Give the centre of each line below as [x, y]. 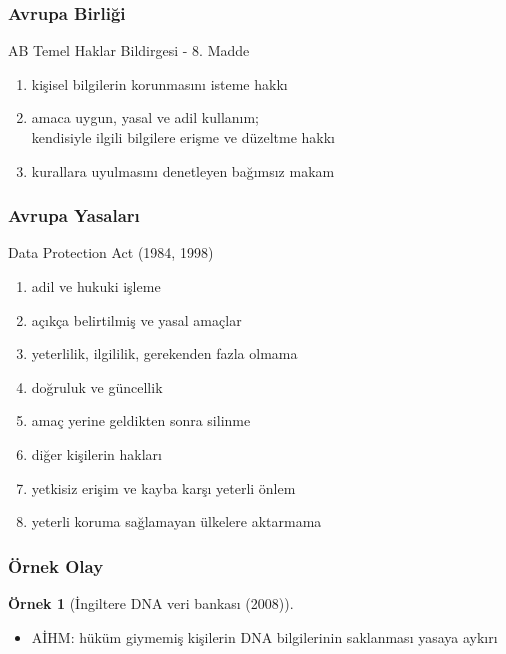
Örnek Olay [56, 565]
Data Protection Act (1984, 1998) [111, 252]
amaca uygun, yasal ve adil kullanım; [145, 117]
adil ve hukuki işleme [96, 286]
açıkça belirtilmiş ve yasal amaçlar [136, 319]
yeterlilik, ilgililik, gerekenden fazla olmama [164, 353]
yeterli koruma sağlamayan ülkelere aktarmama [176, 521]
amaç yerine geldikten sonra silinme [141, 420]
